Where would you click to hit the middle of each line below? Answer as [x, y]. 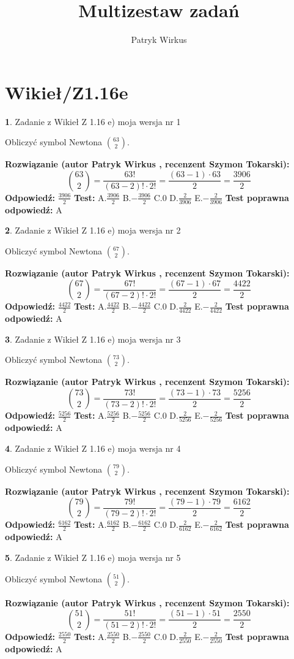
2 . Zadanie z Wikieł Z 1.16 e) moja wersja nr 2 [93, 230]
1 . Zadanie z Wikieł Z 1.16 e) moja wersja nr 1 [93, 121]
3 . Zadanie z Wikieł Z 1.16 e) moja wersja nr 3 [93, 339]
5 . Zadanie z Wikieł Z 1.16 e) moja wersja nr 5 [93, 557]
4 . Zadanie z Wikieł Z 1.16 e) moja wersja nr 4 [93, 448]
